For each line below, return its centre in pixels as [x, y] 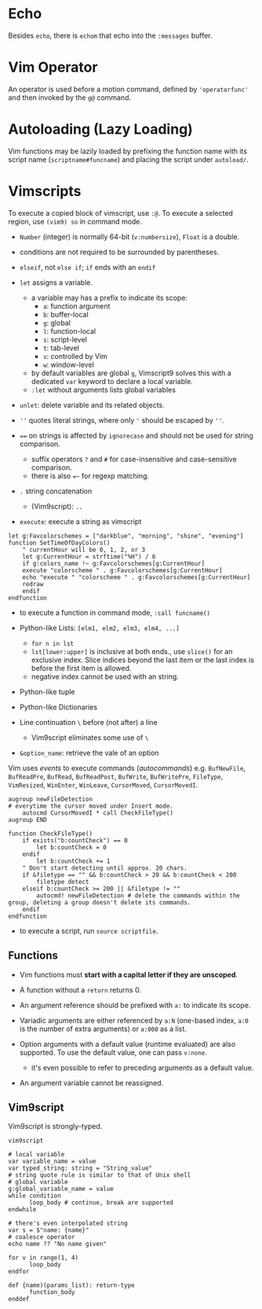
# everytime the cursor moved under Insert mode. [91, 806]
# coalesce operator [42, 1237]
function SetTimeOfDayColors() [59, 543]
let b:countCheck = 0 [72, 847]
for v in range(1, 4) [44, 1258]
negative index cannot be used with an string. [105, 676]
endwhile [22, 1210]
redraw [33, 584]
